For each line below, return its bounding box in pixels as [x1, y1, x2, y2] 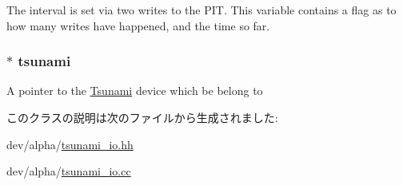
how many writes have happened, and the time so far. [6, 17, 270, 33]
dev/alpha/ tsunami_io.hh [6, 136, 134, 152]
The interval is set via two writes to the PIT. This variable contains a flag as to [6, 2, 397, 18]
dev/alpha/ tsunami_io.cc [6, 163, 131, 179]
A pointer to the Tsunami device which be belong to [6, 82, 263, 99]
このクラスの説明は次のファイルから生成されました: [6, 109, 278, 125]
